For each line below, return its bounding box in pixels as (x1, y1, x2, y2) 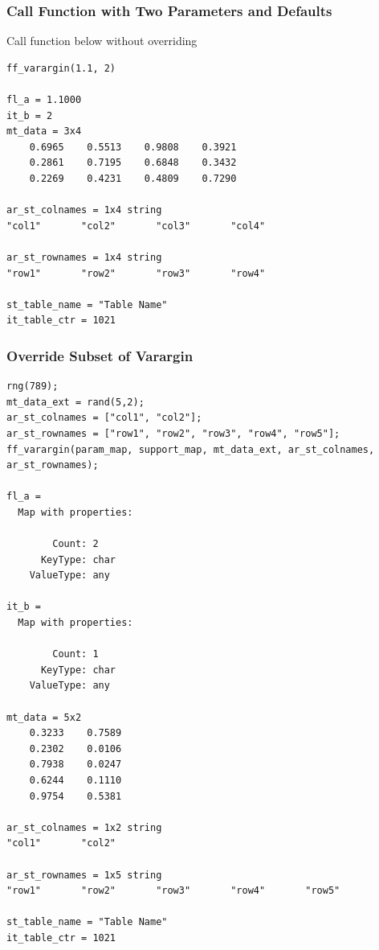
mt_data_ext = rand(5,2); (6, 396, 145, 408)
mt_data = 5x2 (6, 711, 82, 723)
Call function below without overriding (6, 32, 198, 49)
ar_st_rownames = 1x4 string (6, 251, 162, 263)
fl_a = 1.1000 (6, 94, 82, 105)
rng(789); (6, 380, 59, 393)
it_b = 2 (6, 109, 53, 121)
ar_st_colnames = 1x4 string (6, 204, 162, 216)
